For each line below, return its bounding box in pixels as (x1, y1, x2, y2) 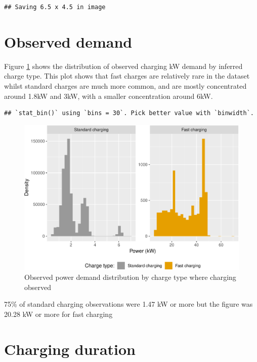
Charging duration (4, 338, 136, 359)
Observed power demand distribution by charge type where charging (24, 272, 236, 282)
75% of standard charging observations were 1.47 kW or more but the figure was (4, 299, 253, 309)
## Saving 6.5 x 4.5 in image (4, 4, 106, 11)
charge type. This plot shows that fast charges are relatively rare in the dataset (4, 70, 250, 81)
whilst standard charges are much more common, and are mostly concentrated (4, 80, 247, 91)
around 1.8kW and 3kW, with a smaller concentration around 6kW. (4, 90, 213, 101)
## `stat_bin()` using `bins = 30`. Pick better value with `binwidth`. (4, 110, 254, 117)
